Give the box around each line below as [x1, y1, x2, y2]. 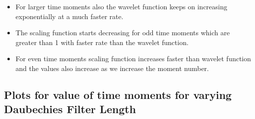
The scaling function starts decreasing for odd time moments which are [15, 27, 230, 38]
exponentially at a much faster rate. [15, 11, 123, 21]
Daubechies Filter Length [4, 101, 136, 117]
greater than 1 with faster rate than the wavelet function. [15, 37, 189, 47]
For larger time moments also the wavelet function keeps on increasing [15, 1, 227, 11]
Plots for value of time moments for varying [4, 87, 232, 102]
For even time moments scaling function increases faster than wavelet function [15, 53, 251, 64]
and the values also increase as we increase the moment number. [15, 63, 209, 73]
